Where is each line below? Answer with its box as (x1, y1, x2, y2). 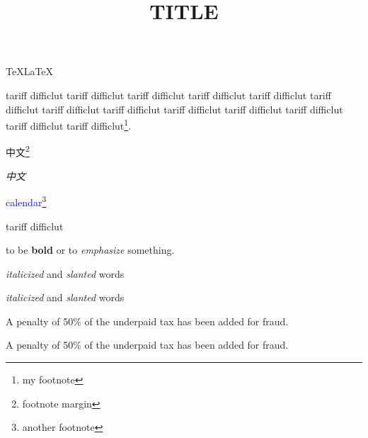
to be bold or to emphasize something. (6, 242, 175, 257)
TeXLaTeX (6, 64, 54, 79)
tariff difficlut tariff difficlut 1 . (6, 116, 132, 133)
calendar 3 (6, 193, 47, 209)
